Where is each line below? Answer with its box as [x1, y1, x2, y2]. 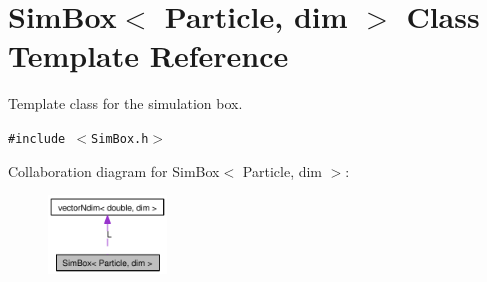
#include [8, 131, 66, 146]
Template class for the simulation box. [8, 93, 243, 114]
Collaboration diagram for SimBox [8, 160, 220, 181]
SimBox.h [91, 131, 149, 146]
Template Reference [8, 35, 289, 76]
